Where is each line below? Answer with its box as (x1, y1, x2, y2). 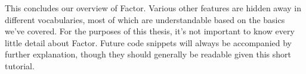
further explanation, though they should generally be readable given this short (5, 48, 292, 60)
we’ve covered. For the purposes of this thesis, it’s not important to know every (5, 25, 295, 37)
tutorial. (5, 59, 35, 72)
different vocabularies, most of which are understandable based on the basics (5, 13, 285, 25)
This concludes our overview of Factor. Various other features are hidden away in (5, 2, 301, 14)
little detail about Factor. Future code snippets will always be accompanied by (5, 36, 292, 49)
